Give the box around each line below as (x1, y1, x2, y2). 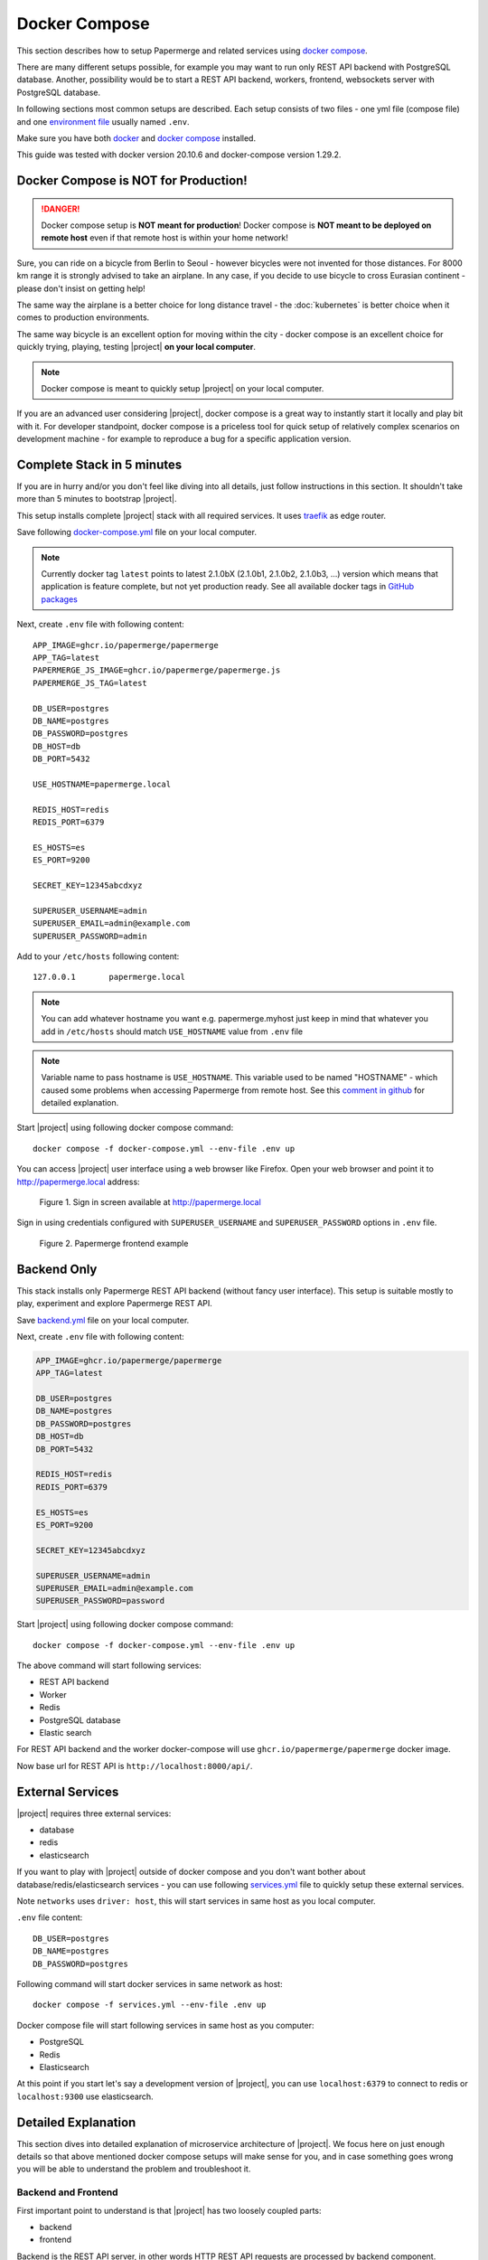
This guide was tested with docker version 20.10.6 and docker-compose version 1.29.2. (16, 149, 342, 160)
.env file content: (16, 1912, 83, 1923)
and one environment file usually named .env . (16, 116, 190, 127)
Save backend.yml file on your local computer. (16, 1314, 190, 1325)
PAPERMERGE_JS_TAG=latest (33, 678, 148, 688)
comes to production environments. (16, 312, 150, 323)
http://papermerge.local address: (16, 1176, 140, 1187)
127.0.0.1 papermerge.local (33, 972, 185, 983)
